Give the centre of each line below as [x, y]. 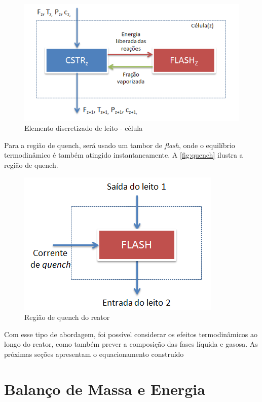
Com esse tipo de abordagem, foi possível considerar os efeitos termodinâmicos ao [131, 334]
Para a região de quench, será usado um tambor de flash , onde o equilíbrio [120, 145]
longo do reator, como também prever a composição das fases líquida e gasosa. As [131, 344]
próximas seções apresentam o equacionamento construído [94, 354]
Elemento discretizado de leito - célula [84, 128]
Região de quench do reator [67, 317]
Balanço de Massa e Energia [105, 389]
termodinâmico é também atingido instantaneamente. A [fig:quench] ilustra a [124, 155]
